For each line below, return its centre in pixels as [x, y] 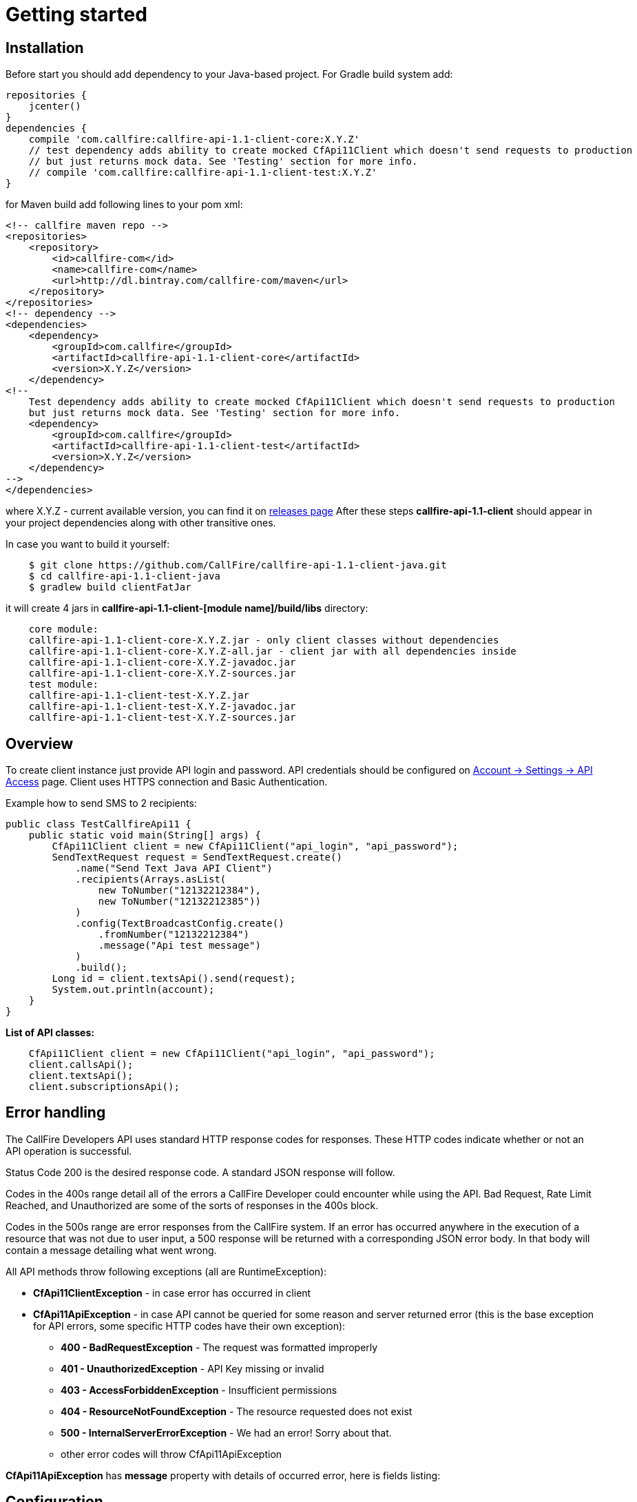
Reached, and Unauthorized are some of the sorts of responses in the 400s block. [192, 1205]
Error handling [56, 1113]
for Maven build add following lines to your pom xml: [124, 205]
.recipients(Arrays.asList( [151, 879]
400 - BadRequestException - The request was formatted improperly [219, 1347]
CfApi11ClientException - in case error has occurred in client [172, 1293]
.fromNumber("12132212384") [174, 935]
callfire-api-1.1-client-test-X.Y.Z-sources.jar [162, 718]
